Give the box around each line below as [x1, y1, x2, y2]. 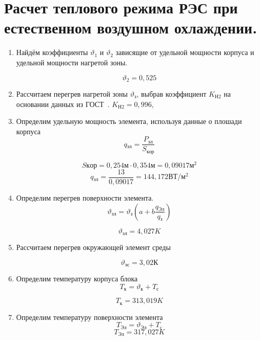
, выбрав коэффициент [136, 88, 207, 99]
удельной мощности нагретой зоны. [16, 57, 128, 67]
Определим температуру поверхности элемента [16, 311, 163, 322]
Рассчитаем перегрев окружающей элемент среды [16, 242, 171, 253]
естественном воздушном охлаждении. [4, 17, 257, 38]
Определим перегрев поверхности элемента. [16, 192, 154, 203]
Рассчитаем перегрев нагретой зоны [16, 88, 128, 99]
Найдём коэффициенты [16, 47, 88, 58]
